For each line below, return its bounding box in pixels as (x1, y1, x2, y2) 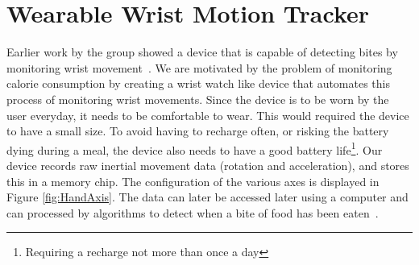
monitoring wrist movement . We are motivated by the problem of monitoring (6, 59, 392, 76)
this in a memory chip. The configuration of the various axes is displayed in (6, 172, 380, 189)
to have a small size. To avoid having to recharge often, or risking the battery (6, 122, 389, 139)
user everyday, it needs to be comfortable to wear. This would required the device (6, 106, 409, 123)
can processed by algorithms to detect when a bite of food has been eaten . (6, 204, 379, 221)
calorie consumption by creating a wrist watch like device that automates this (6, 75, 390, 92)
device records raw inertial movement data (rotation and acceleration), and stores (6, 156, 409, 173)
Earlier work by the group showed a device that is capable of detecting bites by (6, 43, 398, 60)
